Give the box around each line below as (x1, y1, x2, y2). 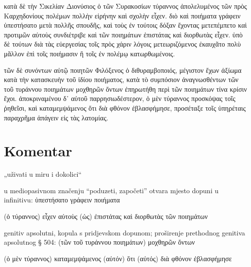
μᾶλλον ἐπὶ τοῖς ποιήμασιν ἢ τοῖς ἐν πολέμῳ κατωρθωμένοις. (4, 48, 175, 58)
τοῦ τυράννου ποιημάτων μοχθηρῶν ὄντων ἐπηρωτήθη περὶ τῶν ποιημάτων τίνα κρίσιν (4, 83, 247, 94)
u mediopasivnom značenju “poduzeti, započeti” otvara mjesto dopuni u (4, 185, 218, 195)
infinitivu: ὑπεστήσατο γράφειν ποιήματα (4, 195, 120, 205)
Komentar (4, 141, 72, 161)
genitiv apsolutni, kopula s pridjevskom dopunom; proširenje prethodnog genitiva (4, 227, 245, 237)
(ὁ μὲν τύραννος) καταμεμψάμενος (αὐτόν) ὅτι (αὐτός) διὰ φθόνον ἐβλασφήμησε (4, 253, 232, 263)
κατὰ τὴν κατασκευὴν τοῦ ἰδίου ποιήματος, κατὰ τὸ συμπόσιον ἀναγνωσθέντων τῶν (4, 74, 239, 84)
